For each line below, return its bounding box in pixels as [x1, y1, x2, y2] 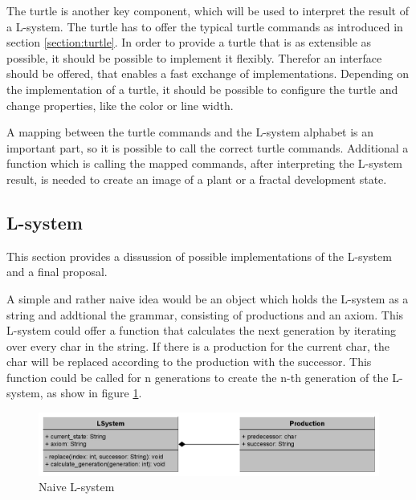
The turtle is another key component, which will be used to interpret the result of [6, 2, 409, 18]
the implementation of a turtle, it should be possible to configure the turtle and [6, 80, 398, 97]
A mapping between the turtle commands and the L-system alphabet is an [6, 124, 374, 140]
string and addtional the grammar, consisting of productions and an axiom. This [6, 306, 404, 323]
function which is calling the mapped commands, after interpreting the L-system [6, 155, 402, 172]
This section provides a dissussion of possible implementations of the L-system [6, 247, 392, 264]
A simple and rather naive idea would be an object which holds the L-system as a [6, 290, 409, 307]
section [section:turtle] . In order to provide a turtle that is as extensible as [6, 34, 372, 51]
